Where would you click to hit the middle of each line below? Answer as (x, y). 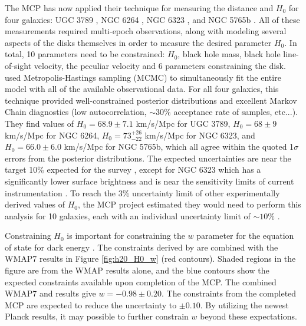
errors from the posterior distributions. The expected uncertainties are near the (148, 158)
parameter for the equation (245, 236)
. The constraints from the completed (229, 293)
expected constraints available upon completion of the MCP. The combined (141, 281)
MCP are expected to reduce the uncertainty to (91, 304)
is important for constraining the (126, 236)
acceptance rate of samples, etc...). (236, 112)
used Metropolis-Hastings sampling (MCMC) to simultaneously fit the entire (143, 77)
